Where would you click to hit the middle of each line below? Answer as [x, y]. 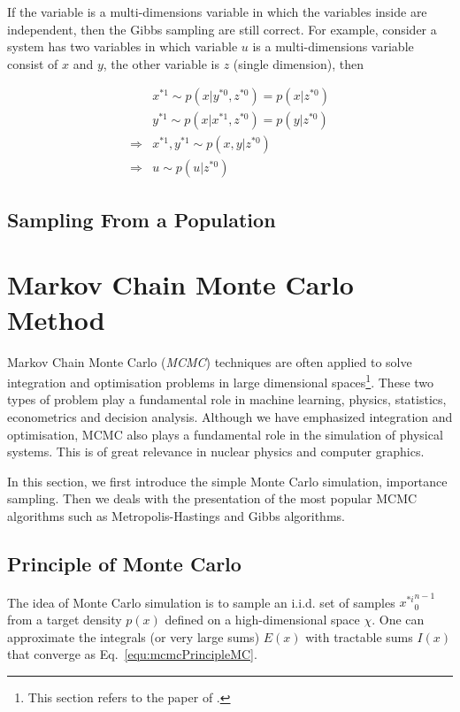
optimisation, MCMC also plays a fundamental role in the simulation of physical [225, 434]
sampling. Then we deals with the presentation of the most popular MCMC [212, 498]
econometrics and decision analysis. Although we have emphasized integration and [230, 417]
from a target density [65, 619]
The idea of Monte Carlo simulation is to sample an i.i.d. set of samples [201, 602]
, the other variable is [161, 63]
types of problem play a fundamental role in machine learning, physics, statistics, [227, 399]
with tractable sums [359, 636]
